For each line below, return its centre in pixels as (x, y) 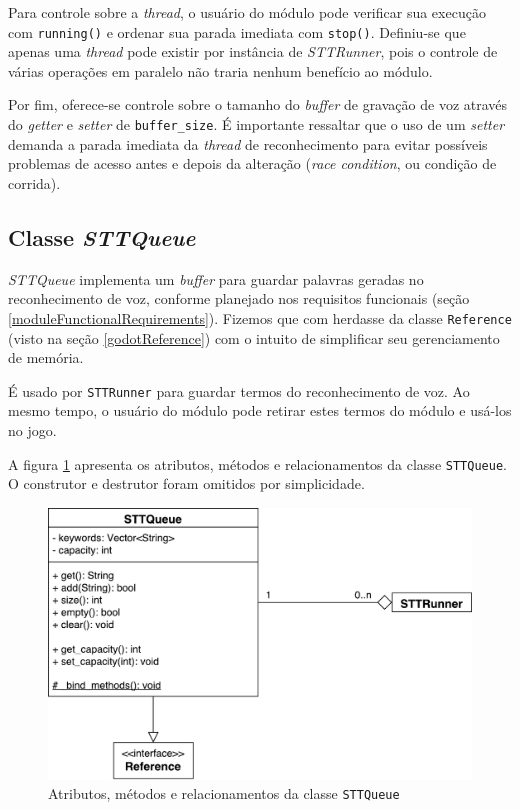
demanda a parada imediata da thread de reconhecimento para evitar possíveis (248, 143)
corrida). (34, 182)
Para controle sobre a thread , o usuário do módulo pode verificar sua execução (247, 12)
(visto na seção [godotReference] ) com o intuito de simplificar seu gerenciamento (254, 337)
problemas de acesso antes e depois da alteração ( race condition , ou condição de (252, 163)
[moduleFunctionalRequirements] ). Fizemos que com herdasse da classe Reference (260, 317)
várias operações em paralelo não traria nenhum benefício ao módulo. (220, 70)
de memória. (46, 357)
